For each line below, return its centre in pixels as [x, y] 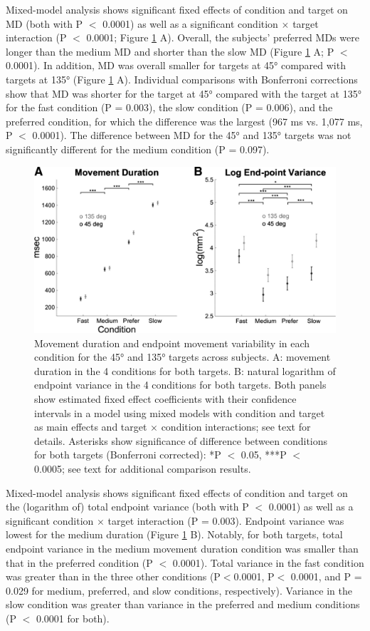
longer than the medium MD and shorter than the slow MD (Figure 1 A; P [170, 51]
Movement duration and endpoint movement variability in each [172, 343]
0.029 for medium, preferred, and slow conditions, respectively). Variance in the [179, 590]
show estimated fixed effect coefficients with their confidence [165, 399]
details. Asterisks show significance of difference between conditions [181, 440]
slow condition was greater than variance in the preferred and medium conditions [183, 604]
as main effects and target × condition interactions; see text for [173, 427]
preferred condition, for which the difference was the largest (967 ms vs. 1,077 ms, [184, 121]
